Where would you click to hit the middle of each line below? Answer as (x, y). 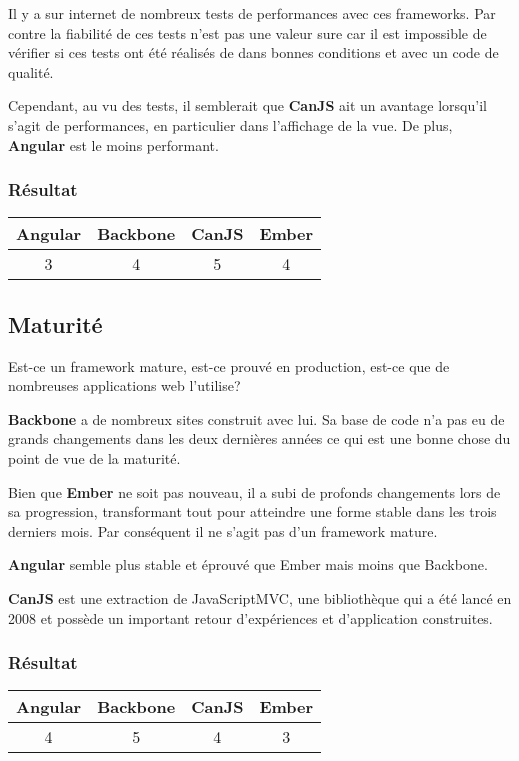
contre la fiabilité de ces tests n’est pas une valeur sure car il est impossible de (247, 32)
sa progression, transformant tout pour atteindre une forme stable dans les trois (252, 511)
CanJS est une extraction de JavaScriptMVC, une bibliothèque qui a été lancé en (260, 597)
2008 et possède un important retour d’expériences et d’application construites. (250, 617)
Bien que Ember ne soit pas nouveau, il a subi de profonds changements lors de (254, 491)
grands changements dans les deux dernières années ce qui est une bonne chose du (259, 438)
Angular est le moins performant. (113, 144)
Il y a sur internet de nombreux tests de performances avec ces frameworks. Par (252, 13)
